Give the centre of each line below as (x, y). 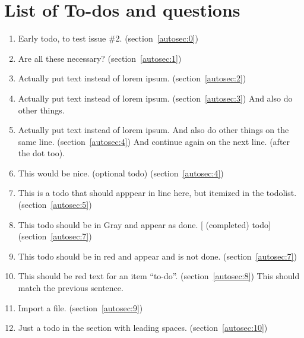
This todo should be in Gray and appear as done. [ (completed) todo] (144, 224)
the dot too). (41, 153)
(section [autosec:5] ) (55, 205)
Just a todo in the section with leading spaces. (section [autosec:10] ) (143, 328)
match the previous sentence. (71, 288)
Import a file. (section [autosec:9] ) (80, 307)
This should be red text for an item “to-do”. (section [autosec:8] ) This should (159, 276)
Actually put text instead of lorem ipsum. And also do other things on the (153, 130)
